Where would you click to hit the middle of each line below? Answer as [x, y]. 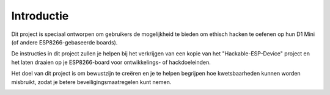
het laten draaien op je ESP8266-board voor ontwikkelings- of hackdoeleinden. [111, 62]
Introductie [40, 16]
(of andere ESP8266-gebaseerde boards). [64, 42]
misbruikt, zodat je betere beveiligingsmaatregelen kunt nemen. [91, 82]
